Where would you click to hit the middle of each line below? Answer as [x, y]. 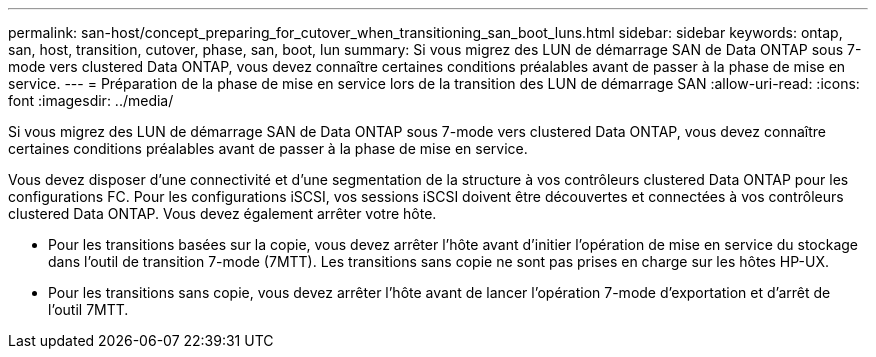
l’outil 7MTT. [88, 309]
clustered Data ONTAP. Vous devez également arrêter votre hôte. [222, 213]
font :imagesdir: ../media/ [91, 100]
